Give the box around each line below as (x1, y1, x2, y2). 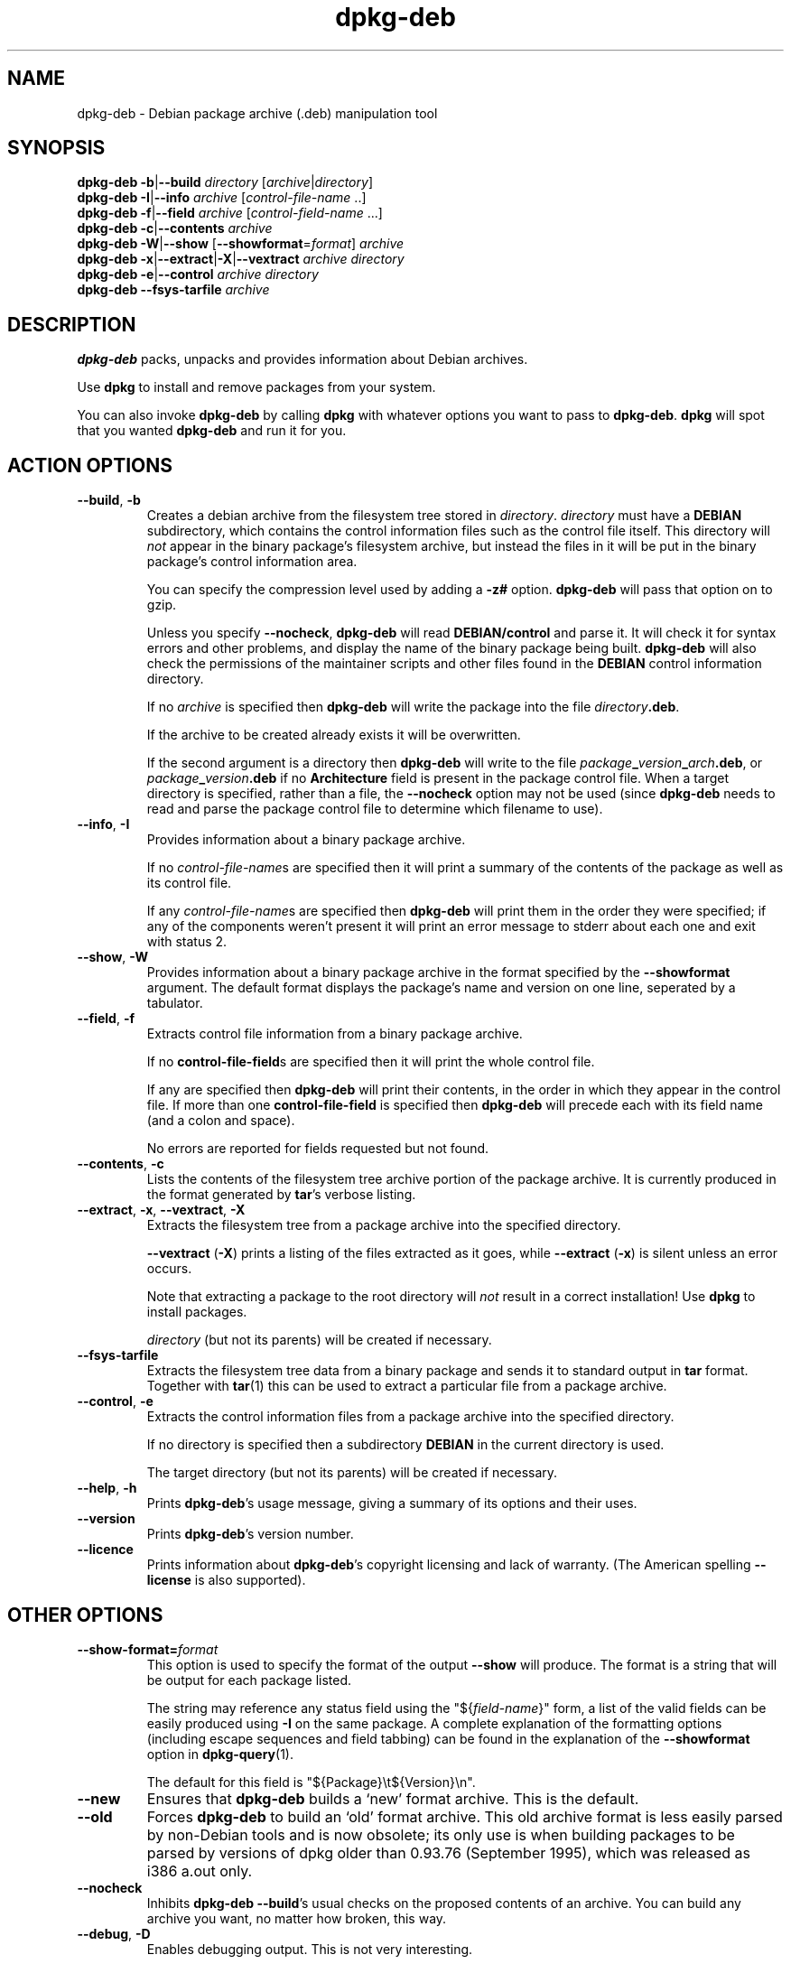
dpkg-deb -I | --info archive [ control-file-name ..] (77, 190, 367, 206)
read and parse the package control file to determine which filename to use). (146, 801, 603, 817)
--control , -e (77, 1393, 154, 1410)
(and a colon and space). (146, 1112, 295, 1129)
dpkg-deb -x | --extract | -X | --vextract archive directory (77, 251, 405, 267)
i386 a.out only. (146, 1861, 253, 1880)
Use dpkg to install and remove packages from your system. (77, 379, 436, 396)
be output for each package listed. (146, 1671, 352, 1688)
